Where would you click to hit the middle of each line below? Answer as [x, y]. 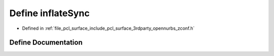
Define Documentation [46, 43]
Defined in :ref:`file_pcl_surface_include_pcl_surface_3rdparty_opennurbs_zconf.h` [108, 28]
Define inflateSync [49, 13]
